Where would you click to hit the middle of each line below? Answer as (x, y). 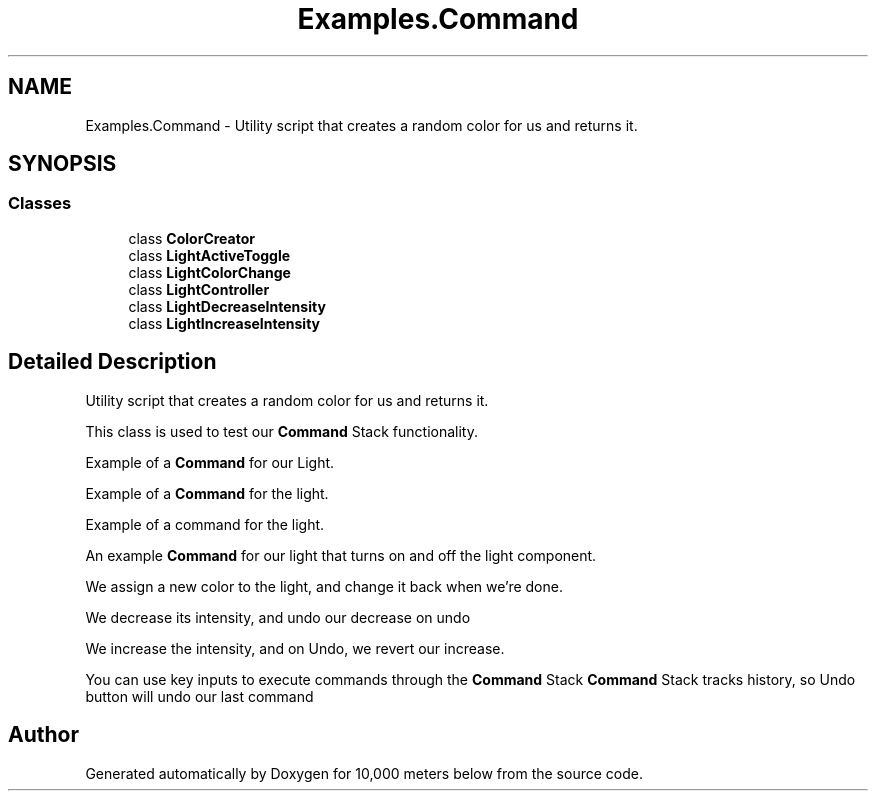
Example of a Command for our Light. (210, 462)
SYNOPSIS (62, 164)
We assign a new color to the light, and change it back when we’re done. (324, 586)
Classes (40, 203)
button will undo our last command (199, 696)
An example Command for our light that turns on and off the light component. (341, 555)
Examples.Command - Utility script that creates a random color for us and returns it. (361, 125)
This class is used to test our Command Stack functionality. (281, 431)
